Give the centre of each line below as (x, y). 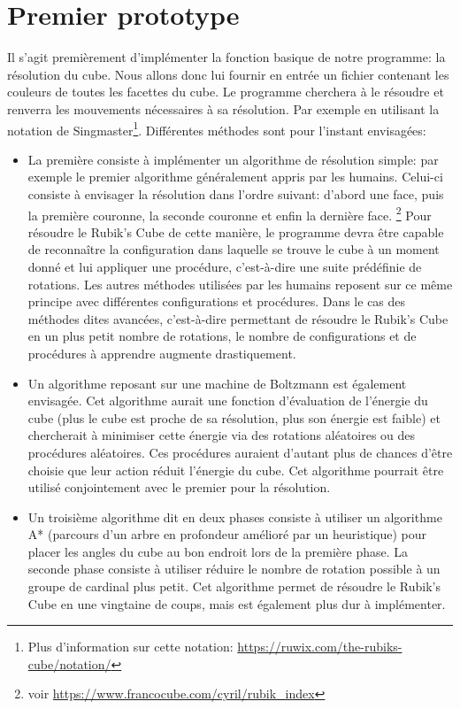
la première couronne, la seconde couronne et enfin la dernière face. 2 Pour (230, 213)
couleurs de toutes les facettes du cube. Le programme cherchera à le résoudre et (226, 92)
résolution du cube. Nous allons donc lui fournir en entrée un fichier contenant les (228, 74)
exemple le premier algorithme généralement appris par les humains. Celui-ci (235, 177)
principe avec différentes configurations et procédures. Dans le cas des (217, 301)
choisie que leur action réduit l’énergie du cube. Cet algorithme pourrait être (236, 470)
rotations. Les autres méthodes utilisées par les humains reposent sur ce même (240, 284)
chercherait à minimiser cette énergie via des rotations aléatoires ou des (222, 435)
